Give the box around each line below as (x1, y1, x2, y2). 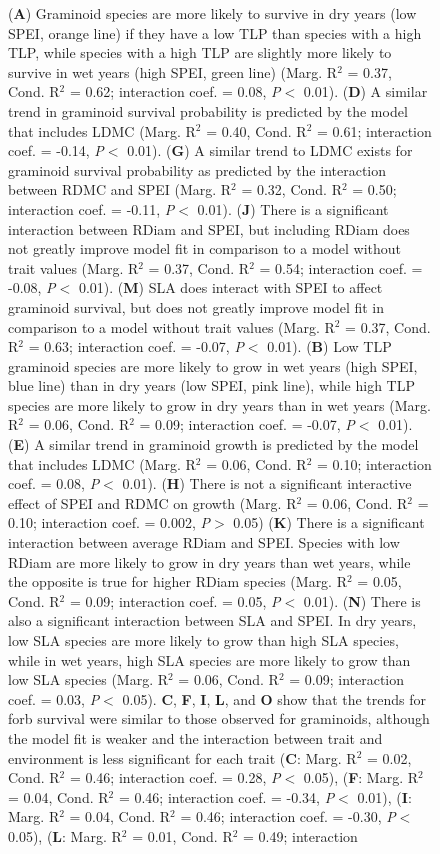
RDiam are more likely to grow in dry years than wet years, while (8, 551, 411, 572)
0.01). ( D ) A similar (303, 81, 428, 102)
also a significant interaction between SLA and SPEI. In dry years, (8, 610, 417, 631)
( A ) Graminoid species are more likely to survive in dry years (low (8, 3, 417, 23)
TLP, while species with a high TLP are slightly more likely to (8, 42, 392, 63)
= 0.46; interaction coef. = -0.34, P (118, 786, 335, 807)
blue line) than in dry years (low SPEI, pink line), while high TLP (8, 375, 415, 396)
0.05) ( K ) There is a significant (233, 512, 425, 533)
